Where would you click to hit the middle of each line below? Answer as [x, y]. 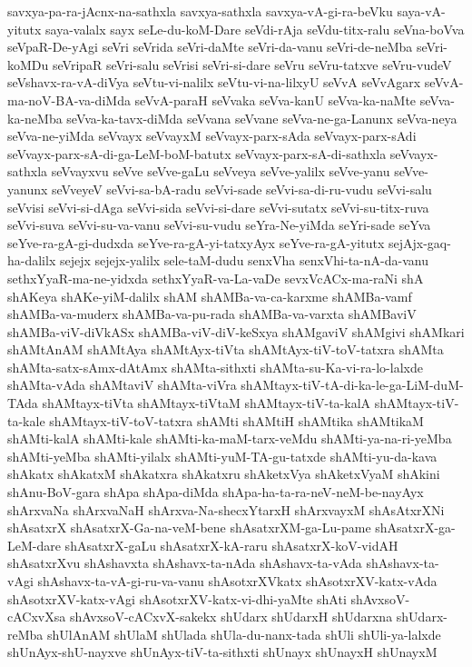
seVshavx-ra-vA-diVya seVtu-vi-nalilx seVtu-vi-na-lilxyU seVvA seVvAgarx [214, 82]
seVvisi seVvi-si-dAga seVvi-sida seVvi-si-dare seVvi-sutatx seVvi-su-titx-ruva [218, 207]
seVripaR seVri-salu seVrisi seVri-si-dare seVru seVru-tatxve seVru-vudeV [252, 64]
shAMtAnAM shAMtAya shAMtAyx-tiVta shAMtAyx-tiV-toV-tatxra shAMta [226, 349]
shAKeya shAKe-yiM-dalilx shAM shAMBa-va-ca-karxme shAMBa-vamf [210, 296]
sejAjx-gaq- [419, 242]
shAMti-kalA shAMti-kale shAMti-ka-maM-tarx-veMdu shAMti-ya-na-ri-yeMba [230, 438]
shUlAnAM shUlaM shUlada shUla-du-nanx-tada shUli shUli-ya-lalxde [244, 634]
